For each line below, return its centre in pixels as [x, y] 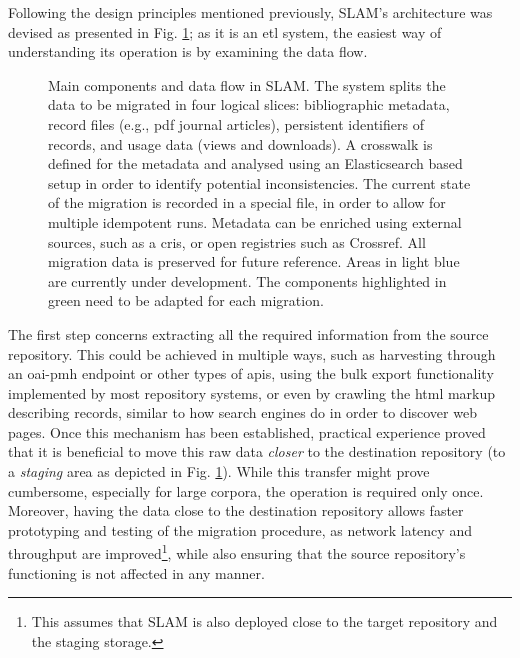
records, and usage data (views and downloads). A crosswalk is [240, 143]
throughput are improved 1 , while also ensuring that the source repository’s [237, 552]
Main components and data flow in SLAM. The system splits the [247, 84]
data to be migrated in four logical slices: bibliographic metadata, [249, 104]
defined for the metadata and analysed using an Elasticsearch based [255, 163]
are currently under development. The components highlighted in [247, 280]
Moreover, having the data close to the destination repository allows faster [236, 510]
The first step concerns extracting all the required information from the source [248, 333]
